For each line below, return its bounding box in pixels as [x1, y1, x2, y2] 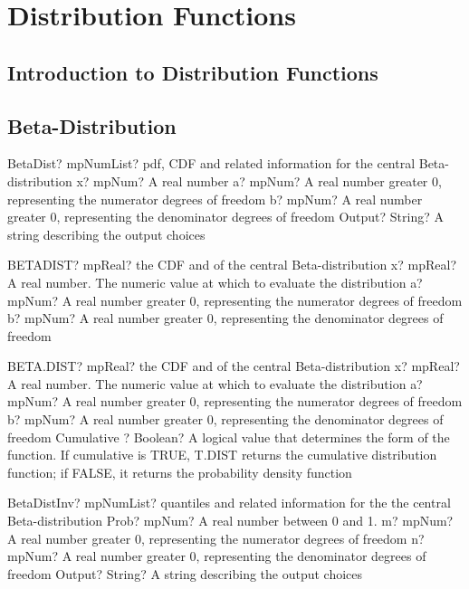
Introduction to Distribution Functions [7, 58, 378, 86]
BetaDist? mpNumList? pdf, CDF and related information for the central [7, 154, 416, 173]
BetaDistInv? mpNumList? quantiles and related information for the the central [7, 493, 451, 512]
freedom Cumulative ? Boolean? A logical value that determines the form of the [7, 427, 450, 446]
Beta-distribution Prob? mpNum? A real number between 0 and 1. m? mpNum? [7, 511, 454, 530]
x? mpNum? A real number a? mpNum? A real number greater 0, [76, 171, 442, 190]
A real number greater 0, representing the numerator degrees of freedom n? [7, 528, 425, 547]
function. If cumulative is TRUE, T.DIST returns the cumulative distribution [7, 445, 437, 464]
